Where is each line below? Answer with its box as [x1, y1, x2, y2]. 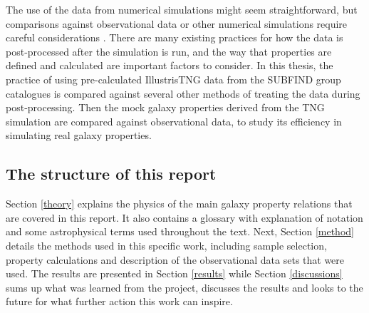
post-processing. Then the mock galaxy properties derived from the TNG [6, 100, 325, 115]
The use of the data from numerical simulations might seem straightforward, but [6, 2, 358, 16]
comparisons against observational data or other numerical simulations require [6, 16, 348, 31]
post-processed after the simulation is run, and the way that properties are [6, 43, 332, 58]
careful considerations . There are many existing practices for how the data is [6, 30, 343, 45]
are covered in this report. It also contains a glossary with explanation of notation [6, 210, 363, 225]
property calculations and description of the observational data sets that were [6, 252, 345, 267]
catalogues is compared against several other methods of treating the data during [6, 86, 360, 101]
